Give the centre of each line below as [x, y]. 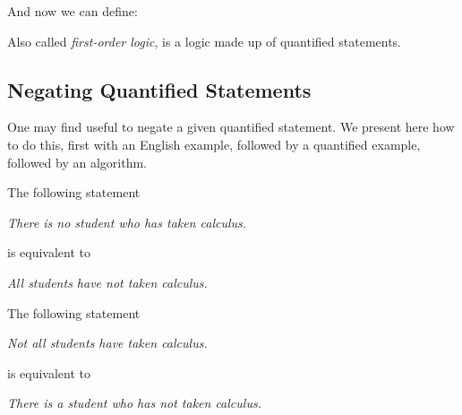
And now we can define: [73, 11]
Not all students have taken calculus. [107, 343]
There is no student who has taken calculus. [127, 222]
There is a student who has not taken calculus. [134, 403]
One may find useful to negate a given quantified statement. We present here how [231, 127]
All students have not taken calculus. [107, 282]
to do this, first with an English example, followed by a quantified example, [214, 144]
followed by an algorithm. [77, 162]
